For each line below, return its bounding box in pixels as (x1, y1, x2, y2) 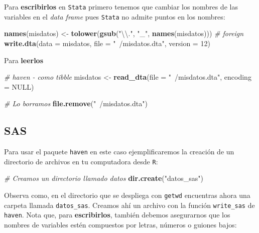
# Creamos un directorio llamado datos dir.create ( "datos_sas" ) (4, 173, 203, 183)
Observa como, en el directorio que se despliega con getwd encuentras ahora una (4, 189, 250, 200)
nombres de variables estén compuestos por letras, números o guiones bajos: (4, 219, 237, 229)
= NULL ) (4, 81, 34, 92)
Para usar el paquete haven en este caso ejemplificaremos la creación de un (4, 146, 234, 157)
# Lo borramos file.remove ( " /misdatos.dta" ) (4, 98, 148, 109)
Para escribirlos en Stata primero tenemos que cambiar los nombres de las (4, 2, 238, 12)
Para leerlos (4, 55, 44, 65)
